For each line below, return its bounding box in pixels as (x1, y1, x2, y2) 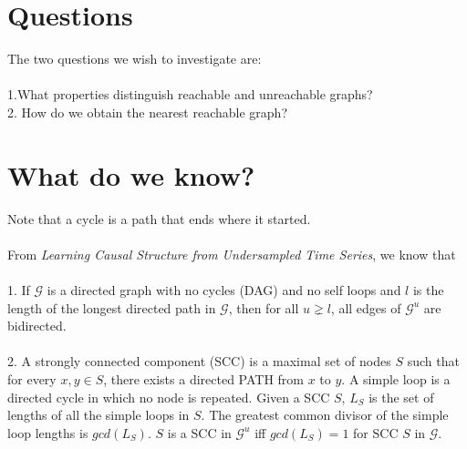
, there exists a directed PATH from (103, 369, 305, 388)
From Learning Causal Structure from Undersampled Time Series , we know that (7, 244, 456, 263)
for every (7, 369, 57, 388)
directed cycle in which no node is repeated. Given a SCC (7, 387, 330, 406)
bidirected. (7, 316, 67, 335)
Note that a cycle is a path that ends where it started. (7, 209, 311, 228)
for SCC (353, 423, 399, 442)
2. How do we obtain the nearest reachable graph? (7, 102, 288, 121)
